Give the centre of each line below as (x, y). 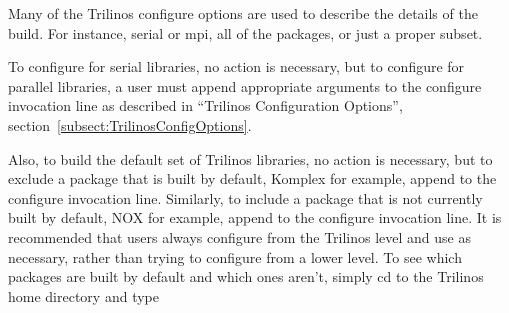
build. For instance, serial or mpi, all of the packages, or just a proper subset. (245, 32)
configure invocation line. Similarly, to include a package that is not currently (245, 197)
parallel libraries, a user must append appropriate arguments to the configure (245, 85)
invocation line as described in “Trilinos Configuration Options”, (205, 105)
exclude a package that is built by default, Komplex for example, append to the (252, 178)
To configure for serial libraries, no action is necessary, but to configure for (236, 66)
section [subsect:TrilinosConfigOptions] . (130, 124)
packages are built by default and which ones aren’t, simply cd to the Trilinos (246, 276)
